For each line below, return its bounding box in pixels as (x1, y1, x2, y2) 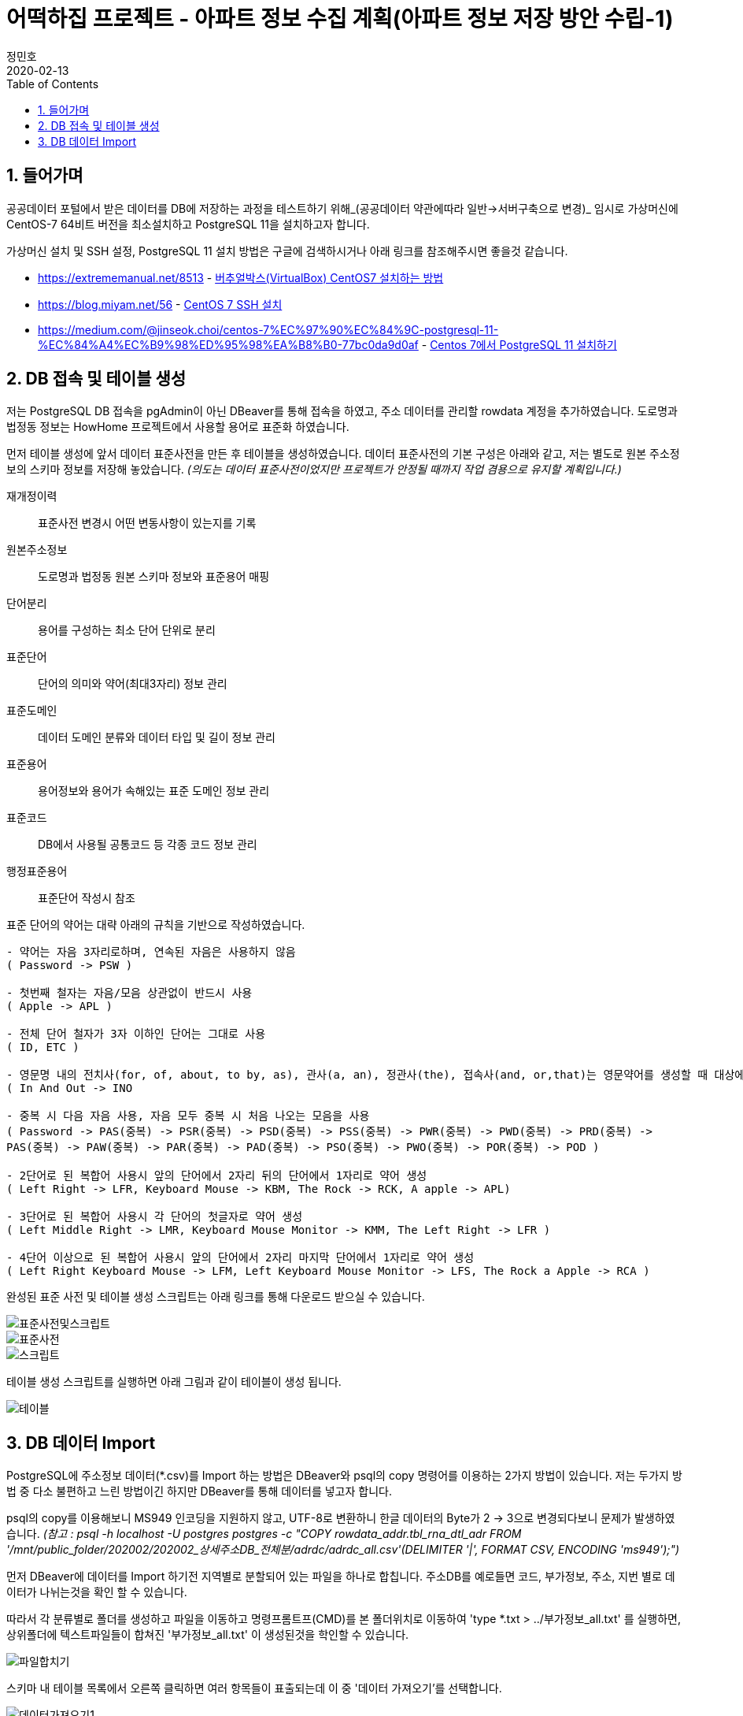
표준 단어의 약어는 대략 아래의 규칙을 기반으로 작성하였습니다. (6, 918, 305, 932)
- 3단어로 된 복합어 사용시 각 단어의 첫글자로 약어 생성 (6, 1210, 303, 1224)
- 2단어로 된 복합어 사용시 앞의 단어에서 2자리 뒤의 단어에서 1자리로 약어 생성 (6, 1169, 427, 1183)
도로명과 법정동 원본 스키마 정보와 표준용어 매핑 (38, 570, 270, 584)
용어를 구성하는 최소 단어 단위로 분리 (38, 623, 216, 637)
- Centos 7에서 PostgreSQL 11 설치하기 (421, 337, 617, 351)
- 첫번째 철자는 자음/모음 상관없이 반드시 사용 (6, 986, 253, 1000)
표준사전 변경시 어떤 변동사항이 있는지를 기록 (38, 516, 257, 530)
